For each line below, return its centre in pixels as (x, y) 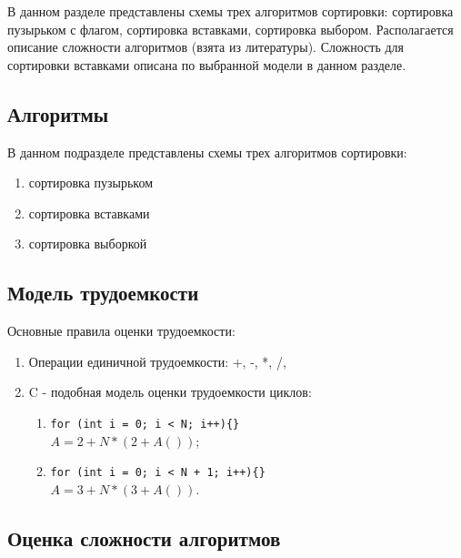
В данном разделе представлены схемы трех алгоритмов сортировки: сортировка (230, 11)
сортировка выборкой (88, 243)
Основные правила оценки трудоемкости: (121, 331)
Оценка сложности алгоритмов (144, 538)
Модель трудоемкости (103, 293)
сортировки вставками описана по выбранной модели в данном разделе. (207, 64)
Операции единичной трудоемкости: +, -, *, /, (157, 361)
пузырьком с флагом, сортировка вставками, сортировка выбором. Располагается (230, 29)
